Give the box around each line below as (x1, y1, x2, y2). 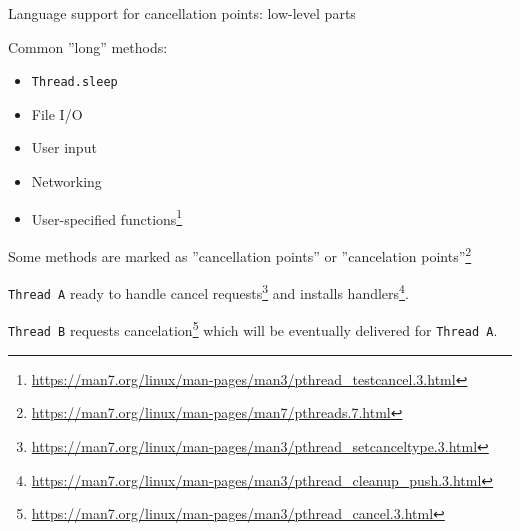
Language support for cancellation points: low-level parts (8, 3, 356, 23)
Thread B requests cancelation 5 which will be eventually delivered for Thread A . (8, 317, 498, 341)
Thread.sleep (31, 75, 118, 90)
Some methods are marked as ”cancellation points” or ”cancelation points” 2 (8, 242, 472, 266)
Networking (31, 171, 102, 192)
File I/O (31, 103, 83, 124)
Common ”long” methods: (8, 36, 168, 57)
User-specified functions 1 (31, 205, 183, 229)
